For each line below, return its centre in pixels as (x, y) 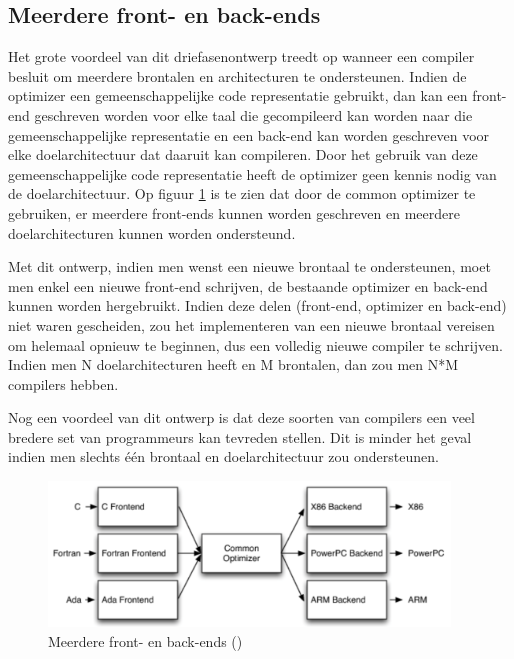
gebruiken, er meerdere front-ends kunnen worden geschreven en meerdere (234, 212)
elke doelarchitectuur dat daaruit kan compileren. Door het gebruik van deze (243, 154)
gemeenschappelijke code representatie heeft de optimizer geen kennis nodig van (252, 173)
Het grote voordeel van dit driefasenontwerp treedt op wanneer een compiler (241, 56)
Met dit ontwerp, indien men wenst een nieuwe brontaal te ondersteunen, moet (249, 266)
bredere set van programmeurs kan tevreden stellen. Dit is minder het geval (240, 436)
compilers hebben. (63, 383)
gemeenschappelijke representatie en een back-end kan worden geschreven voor (249, 134)
